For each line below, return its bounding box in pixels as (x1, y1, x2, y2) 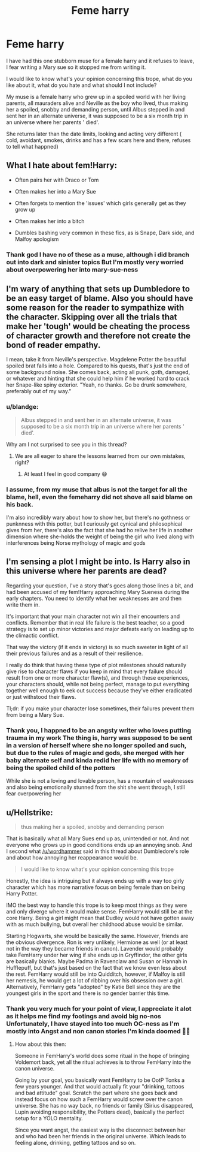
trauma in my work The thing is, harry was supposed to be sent (6, 734, 193, 742)
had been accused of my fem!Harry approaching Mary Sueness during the (6, 588, 190, 595)
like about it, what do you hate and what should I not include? (6, 82, 157, 89)
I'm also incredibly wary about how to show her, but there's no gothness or (6, 514, 190, 521)
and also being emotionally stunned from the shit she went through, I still (6, 783, 185, 791)
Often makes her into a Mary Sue (14, 188, 97, 195)
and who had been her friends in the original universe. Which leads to (14, 1133, 186, 1140)
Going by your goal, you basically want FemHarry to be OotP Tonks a (14, 1076, 185, 1084)
